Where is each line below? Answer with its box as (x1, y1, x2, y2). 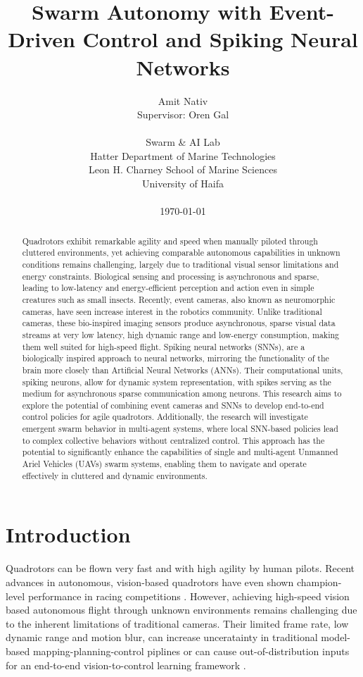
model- (321, 630, 350, 645)
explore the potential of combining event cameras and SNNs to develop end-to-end (22, 399, 324, 411)
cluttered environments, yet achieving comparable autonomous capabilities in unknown (22, 247, 340, 259)
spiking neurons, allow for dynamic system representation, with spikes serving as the (22, 375, 331, 387)
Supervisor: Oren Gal (136, 107, 229, 122)
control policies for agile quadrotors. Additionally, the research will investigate (22, 411, 308, 423)
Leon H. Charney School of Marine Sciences (89, 162, 277, 177)
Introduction (6, 520, 131, 549)
